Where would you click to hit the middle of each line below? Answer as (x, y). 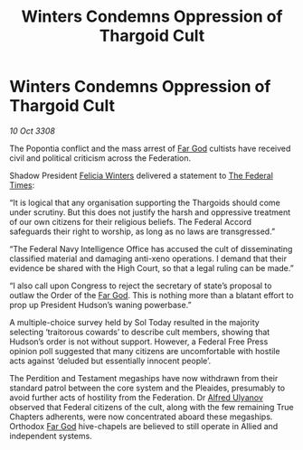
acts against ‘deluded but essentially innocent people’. (110, 361)
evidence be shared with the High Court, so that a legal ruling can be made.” (151, 267)
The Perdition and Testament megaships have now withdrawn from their (144, 378)
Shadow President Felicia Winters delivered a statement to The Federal (142, 175)
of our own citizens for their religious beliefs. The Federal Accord (130, 221)
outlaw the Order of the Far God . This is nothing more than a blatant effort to (151, 295)
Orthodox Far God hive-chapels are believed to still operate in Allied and (144, 426)
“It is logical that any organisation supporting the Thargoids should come (145, 202)
